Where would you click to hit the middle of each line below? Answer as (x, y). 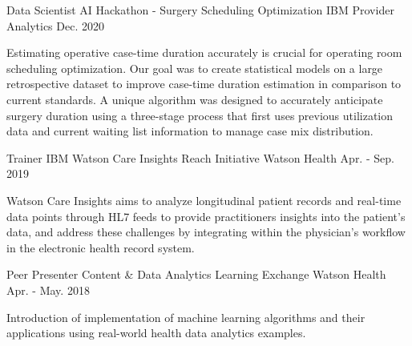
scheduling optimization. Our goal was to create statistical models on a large (195, 68)
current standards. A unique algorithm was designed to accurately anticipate (195, 99)
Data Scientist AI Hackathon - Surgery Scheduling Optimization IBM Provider (200, 10)
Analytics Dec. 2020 (55, 25)
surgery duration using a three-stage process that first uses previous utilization (200, 115)
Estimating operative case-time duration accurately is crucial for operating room (204, 52)
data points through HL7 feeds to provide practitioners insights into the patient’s (206, 216)
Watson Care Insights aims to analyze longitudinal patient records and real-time (204, 200)
